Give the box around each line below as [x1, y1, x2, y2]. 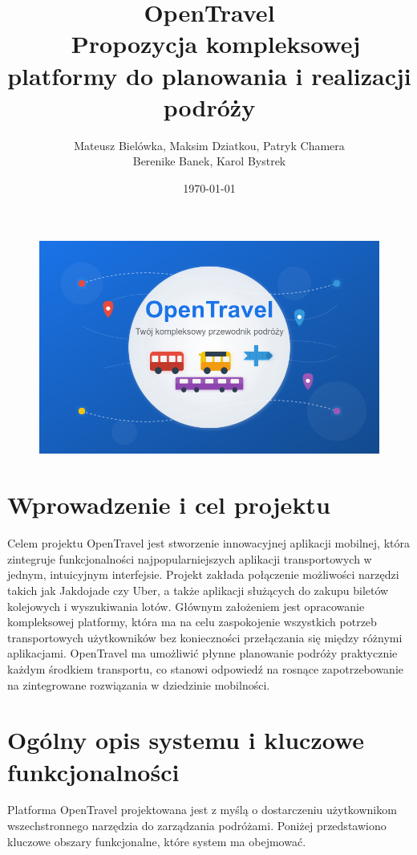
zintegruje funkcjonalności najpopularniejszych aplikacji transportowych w [7, 550, 372, 567]
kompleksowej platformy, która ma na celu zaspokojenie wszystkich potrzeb [7, 613, 377, 630]
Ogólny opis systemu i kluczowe [7, 723, 365, 756]
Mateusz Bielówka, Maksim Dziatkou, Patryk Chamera [74, 136, 345, 153]
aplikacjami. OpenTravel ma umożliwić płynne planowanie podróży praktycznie [7, 645, 398, 662]
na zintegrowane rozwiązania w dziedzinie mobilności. [7, 676, 270, 693]
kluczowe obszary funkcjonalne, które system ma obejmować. [7, 833, 306, 849]
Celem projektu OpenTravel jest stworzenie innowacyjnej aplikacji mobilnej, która [7, 535, 410, 552]
